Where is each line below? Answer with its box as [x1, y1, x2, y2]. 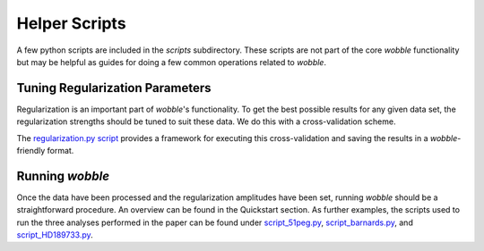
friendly [16, 146, 46, 156]
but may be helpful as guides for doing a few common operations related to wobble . [16, 56, 327, 67]
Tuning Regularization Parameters [16, 80, 212, 96]
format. [47, 146, 74, 156]
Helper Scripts [16, 13, 126, 33]
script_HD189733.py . [16, 230, 93, 240]
